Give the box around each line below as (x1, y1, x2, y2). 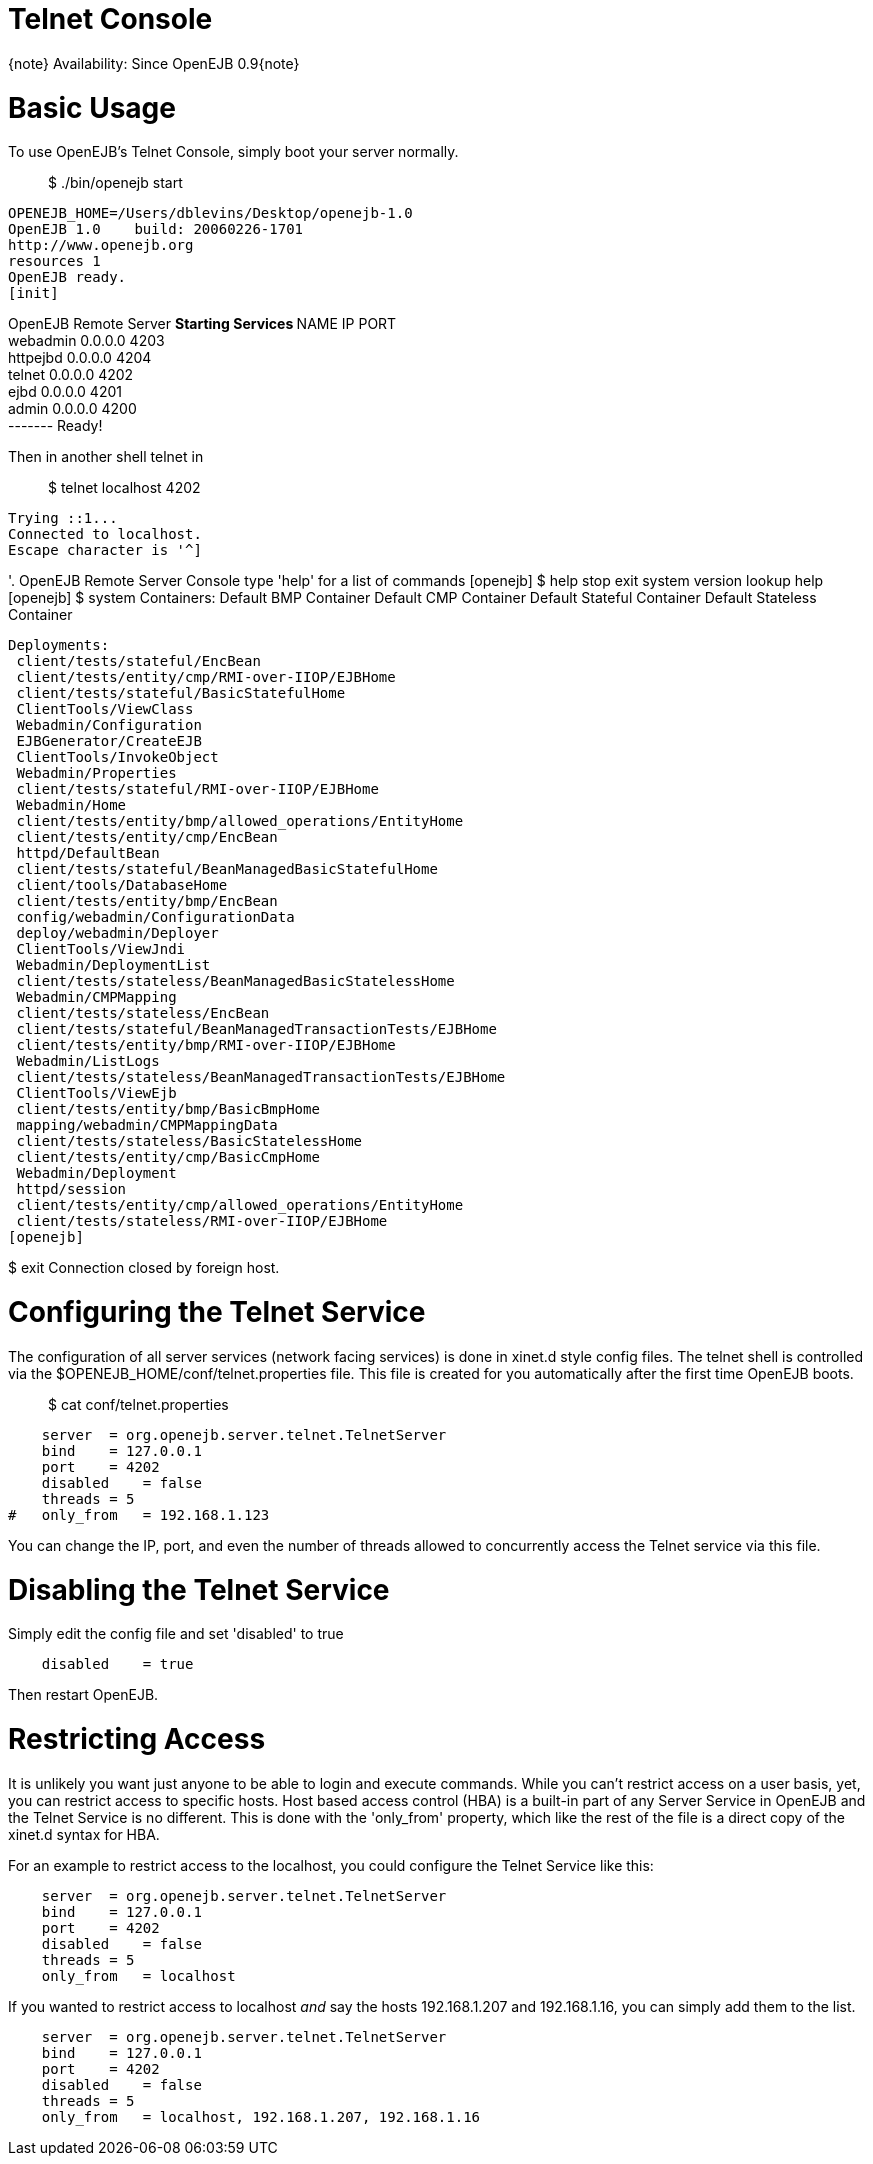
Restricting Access (8, 1722, 266, 1756)
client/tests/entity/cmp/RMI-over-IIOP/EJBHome (16, 669, 396, 686)
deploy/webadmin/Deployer (16, 925, 219, 942)
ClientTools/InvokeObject (16, 749, 219, 766)
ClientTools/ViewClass (16, 701, 194, 718)
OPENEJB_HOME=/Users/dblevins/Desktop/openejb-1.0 (8, 205, 413, 222)
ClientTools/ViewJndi (16, 941, 186, 958)
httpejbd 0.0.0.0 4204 (8, 349, 152, 367)
